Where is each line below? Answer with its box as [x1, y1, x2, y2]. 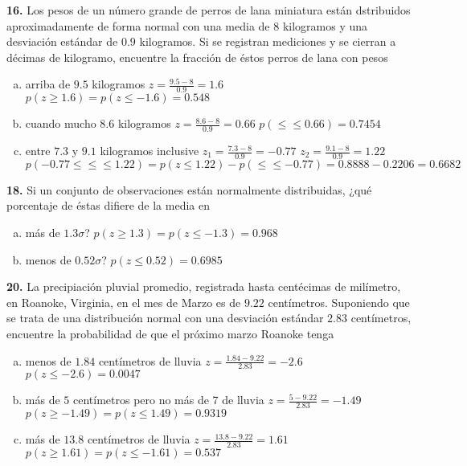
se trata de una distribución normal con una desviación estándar [6, 309, 324, 326]
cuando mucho [25, 115, 96, 132]
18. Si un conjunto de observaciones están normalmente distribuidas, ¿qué [6, 181, 372, 198]
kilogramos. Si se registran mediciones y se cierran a [139, 33, 396, 50]
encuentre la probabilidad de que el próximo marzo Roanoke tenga [6, 325, 334, 342]
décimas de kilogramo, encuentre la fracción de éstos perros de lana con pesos [6, 48, 388, 65]
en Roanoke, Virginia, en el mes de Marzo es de [6, 293, 241, 310]
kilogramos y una [282, 17, 368, 34]
